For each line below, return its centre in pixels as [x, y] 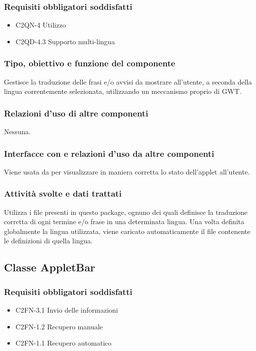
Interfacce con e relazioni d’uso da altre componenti [109, 153]
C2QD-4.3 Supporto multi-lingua [65, 41]
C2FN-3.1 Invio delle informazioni [67, 310]
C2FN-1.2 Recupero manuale [59, 326]
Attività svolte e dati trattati [63, 193]
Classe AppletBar [50, 267]
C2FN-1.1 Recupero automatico [64, 343]
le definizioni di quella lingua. [48, 241]
